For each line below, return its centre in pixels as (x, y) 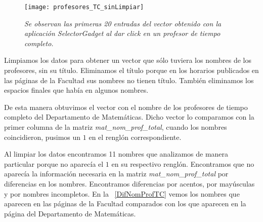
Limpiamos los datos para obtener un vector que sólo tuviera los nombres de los (128, 60)
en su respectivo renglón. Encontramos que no (183, 163)
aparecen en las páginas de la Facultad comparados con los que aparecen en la (125, 203)
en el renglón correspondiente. (135, 137)
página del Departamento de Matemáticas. (70, 213)
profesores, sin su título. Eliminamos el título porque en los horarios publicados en (131, 70)
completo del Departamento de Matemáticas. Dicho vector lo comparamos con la (129, 117)
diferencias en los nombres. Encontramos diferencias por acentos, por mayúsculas (129, 183)
